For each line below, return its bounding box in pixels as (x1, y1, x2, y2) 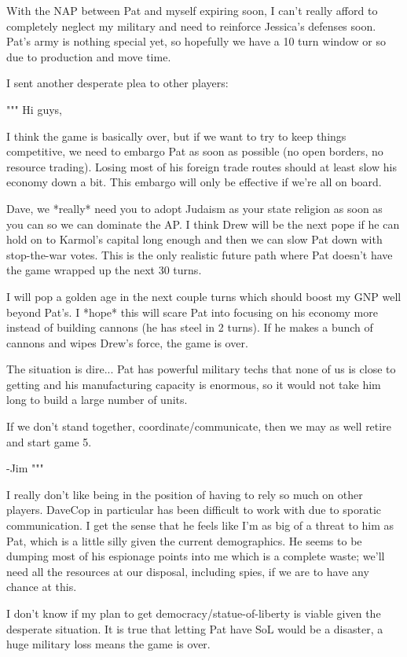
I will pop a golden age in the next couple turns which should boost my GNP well (6, 288, 401, 304)
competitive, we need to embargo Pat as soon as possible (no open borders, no (6, 143, 383, 160)
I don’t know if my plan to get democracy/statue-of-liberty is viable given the (6, 605, 381, 621)
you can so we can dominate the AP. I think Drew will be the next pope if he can (6, 215, 400, 232)
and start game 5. (6, 433, 92, 450)
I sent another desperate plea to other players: (6, 75, 229, 91)
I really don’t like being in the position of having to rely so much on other (6, 486, 363, 502)
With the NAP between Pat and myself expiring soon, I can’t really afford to (6, 2, 378, 18)
